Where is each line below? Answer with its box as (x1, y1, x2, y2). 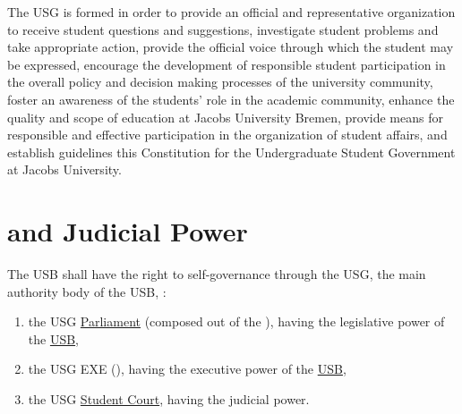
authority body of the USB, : (7, 282, 167, 300)
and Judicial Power (7, 213, 248, 249)
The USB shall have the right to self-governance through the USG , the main (7, 265, 426, 283)
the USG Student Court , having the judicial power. (28, 390, 310, 409)
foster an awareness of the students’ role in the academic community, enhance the (7, 89, 455, 108)
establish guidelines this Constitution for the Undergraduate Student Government (7, 142, 456, 161)
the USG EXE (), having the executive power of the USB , (28, 359, 346, 378)
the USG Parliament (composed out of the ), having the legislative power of (28, 312, 445, 331)
